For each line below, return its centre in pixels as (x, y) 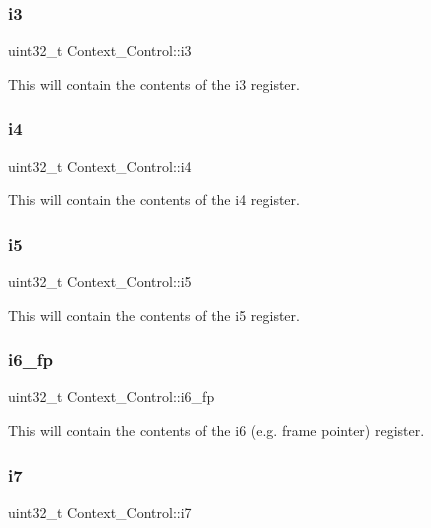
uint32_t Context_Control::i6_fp (111, 396)
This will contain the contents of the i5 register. (154, 314)
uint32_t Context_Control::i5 (100, 281)
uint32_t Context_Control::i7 (100, 511)
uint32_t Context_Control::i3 (100, 50)
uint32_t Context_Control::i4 (100, 165)
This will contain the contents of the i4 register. (154, 199)
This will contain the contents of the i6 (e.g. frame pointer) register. (216, 430)
